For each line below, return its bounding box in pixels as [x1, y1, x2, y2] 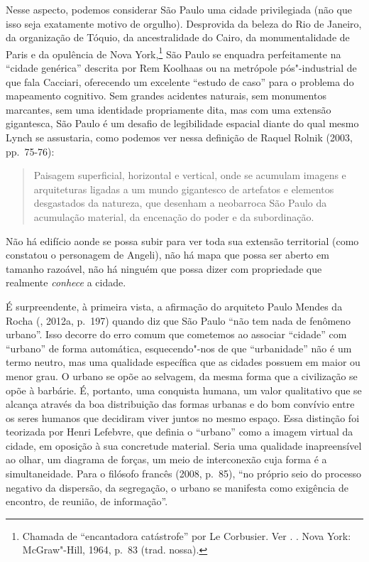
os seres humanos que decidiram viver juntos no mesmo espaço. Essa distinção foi [6, 410, 360, 425]
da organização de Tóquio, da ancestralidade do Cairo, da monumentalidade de [6, 30, 350, 45]
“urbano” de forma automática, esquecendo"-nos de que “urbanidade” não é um [6, 340, 352, 355]
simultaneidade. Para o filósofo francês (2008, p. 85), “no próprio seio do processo [6, 466, 361, 481]
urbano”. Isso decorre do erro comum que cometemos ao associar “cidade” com [6, 327, 347, 342]
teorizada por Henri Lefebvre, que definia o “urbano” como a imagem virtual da [6, 424, 353, 439]
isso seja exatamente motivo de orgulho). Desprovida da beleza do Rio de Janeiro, [6, 16, 362, 31]
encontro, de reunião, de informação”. [6, 494, 168, 509]
